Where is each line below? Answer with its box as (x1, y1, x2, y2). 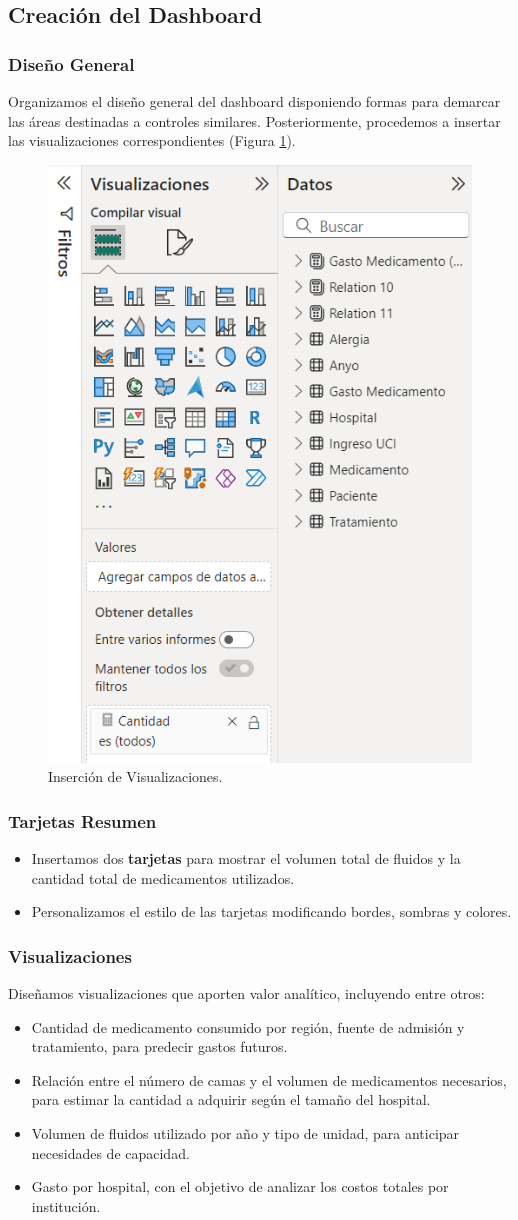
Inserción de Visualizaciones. (48, 766, 223, 787)
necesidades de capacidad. (31, 1142, 190, 1163)
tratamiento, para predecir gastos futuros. (31, 1036, 288, 1057)
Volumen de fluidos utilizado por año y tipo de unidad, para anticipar (31, 1122, 460, 1143)
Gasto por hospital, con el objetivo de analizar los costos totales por (31, 1176, 449, 1197)
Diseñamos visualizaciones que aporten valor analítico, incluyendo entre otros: (8, 982, 485, 1003)
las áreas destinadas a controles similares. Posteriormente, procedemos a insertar (8, 110, 501, 131)
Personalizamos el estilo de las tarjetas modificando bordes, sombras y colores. (31, 901, 512, 922)
